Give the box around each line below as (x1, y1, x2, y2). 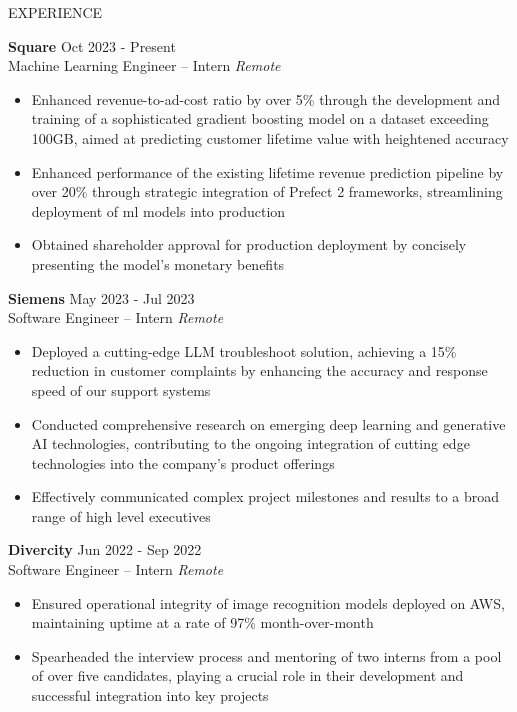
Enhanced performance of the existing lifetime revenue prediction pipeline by (31, 161, 504, 182)
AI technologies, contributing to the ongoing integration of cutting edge (31, 433, 470, 454)
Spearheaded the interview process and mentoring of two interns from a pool (31, 645, 502, 666)
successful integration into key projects (31, 685, 269, 706)
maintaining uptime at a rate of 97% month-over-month (31, 612, 374, 633)
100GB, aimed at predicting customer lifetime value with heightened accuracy (31, 127, 509, 148)
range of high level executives (31, 505, 211, 526)
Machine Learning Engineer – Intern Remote (8, 55, 281, 76)
